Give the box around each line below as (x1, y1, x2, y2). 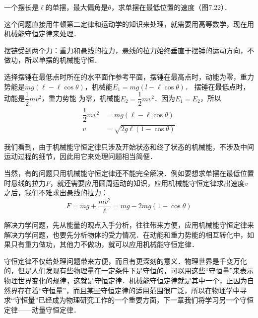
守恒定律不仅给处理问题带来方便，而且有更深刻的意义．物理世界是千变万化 (4, 255, 247, 266)
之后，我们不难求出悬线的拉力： (4, 187, 108, 198)
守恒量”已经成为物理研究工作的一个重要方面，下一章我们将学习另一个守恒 (14, 295, 254, 305)
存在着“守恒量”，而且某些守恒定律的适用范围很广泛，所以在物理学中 (17, 285, 240, 295)
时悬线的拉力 (4, 177, 46, 188)
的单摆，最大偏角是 (45, 2, 108, 12)
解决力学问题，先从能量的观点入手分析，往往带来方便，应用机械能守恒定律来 (4, 220, 254, 230)
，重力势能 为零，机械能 (41, 93, 121, 103)
